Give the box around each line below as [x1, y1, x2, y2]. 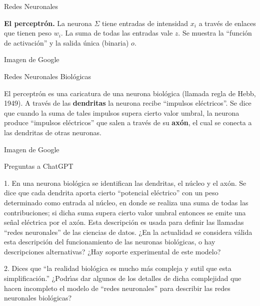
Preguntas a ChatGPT [4, 161, 73, 171]
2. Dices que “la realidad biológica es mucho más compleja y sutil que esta [4, 263, 231, 273]
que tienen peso [4, 28, 51, 38]
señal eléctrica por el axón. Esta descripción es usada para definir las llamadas [4, 217, 244, 227]
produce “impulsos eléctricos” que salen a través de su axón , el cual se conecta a [4, 117, 252, 128]
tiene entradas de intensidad [102, 18, 188, 28]
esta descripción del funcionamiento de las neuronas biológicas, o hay [4, 236, 215, 247]
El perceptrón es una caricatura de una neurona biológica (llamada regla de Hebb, [4, 88, 256, 98]
